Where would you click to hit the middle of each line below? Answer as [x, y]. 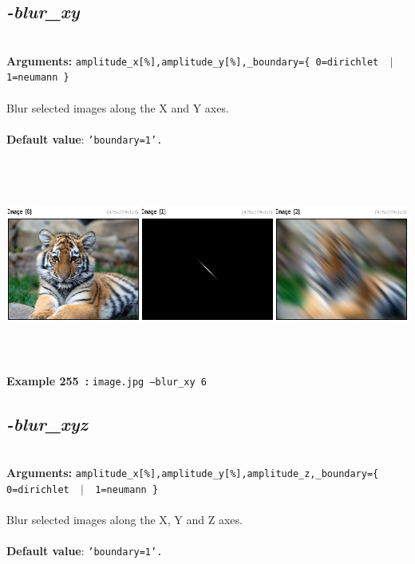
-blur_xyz [47, 423]
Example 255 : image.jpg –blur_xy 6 [107, 380]
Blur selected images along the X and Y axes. [118, 107]
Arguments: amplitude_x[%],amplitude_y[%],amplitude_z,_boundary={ [193, 473]
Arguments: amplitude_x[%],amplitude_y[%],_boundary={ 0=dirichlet [193, 60]
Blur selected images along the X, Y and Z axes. [125, 520]
